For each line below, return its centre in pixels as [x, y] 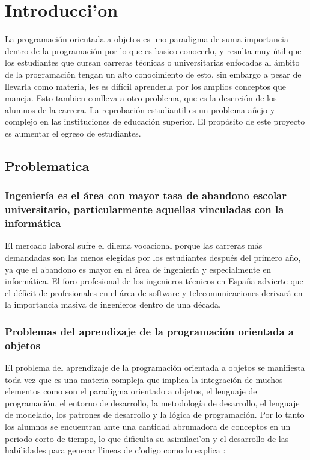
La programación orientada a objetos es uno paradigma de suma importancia [147, 39]
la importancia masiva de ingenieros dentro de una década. [113, 304]
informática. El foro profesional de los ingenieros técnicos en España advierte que [154, 281]
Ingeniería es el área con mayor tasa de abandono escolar [146, 195]
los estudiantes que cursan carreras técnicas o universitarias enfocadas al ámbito [152, 62]
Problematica [47, 165]
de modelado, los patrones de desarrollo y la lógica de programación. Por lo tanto [155, 415]
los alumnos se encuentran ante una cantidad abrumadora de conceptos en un [148, 426]
